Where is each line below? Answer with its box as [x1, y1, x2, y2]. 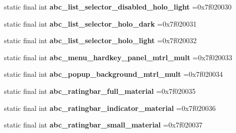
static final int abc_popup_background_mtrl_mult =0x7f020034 [4, 69, 223, 79]
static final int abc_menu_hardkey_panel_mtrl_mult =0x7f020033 [4, 52, 232, 62]
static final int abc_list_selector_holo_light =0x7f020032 [4, 35, 197, 46]
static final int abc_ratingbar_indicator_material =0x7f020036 [4, 102, 216, 113]
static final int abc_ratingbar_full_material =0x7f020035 [4, 85, 196, 96]
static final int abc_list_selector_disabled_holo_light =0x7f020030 [4, 2, 231, 12]
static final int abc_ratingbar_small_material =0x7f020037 [4, 119, 203, 130]
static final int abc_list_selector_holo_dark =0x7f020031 [4, 18, 197, 29]
